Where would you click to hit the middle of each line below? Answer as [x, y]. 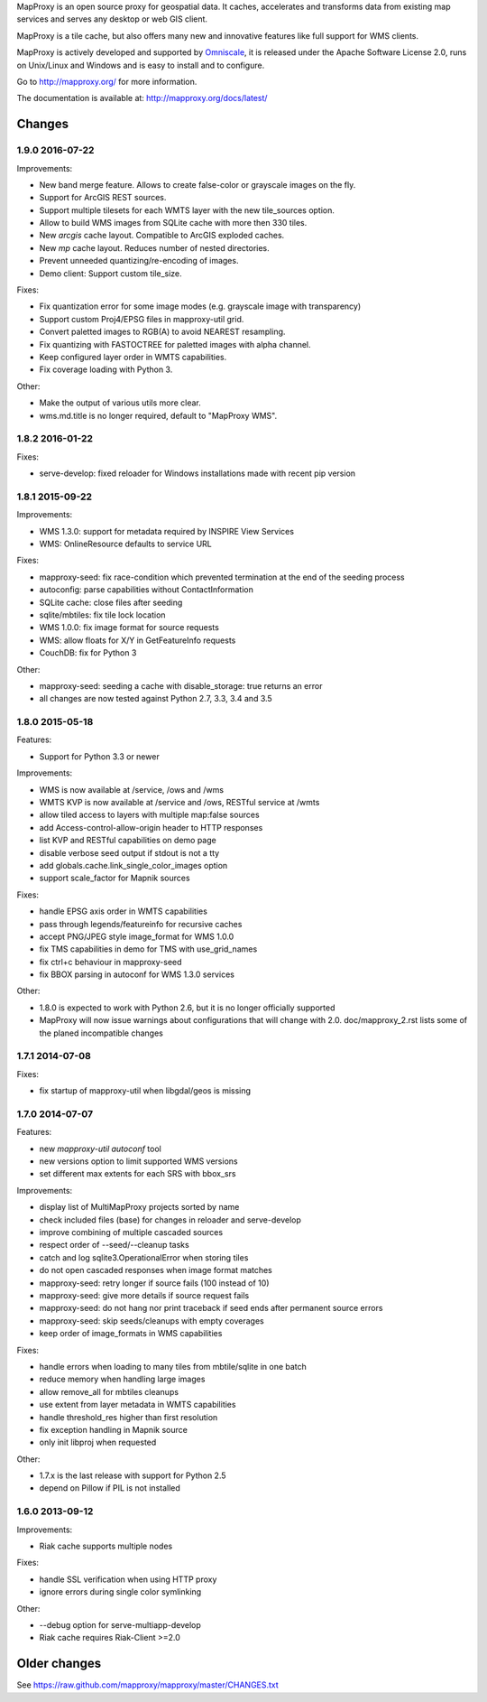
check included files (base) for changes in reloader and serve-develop [170, 1220]
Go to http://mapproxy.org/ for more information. [107, 81]
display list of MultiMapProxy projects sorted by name [139, 1207]
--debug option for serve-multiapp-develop [120, 1624]
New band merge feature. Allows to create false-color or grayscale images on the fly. [198, 184]
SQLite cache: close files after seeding [111, 602]
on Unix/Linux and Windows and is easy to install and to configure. [141, 65]
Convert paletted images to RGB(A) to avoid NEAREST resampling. [162, 332]
